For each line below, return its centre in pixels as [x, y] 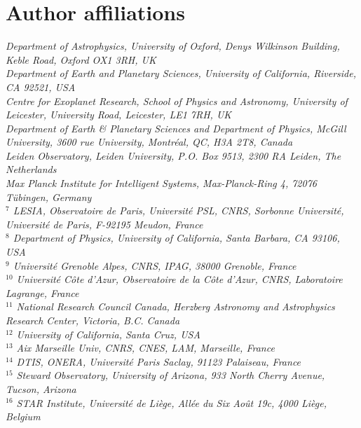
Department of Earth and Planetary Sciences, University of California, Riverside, [181, 73]
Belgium [23, 416]
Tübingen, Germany [49, 196]
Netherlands [31, 169]
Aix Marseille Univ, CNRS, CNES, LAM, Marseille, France [145, 348]
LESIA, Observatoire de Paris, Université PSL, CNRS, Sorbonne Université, [178, 210]
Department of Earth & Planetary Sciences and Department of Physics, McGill [176, 128]
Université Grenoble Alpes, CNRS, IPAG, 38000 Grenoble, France [155, 265]
